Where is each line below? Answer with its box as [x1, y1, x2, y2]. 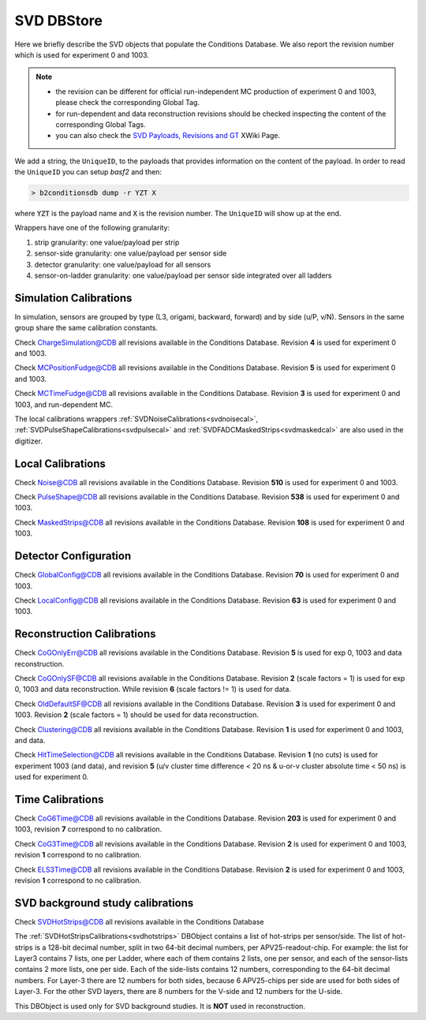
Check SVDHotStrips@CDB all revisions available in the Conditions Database [14, 917, 264, 926]
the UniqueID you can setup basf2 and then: [14, 167, 162, 177]
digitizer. [14, 436, 43, 446]
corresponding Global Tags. [55, 119, 146, 129]
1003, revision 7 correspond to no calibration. [14, 824, 163, 834]
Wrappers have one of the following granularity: [14, 223, 170, 233]
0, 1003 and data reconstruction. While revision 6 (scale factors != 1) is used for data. [14, 685, 292, 694]
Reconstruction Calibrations [14, 627, 156, 641]
